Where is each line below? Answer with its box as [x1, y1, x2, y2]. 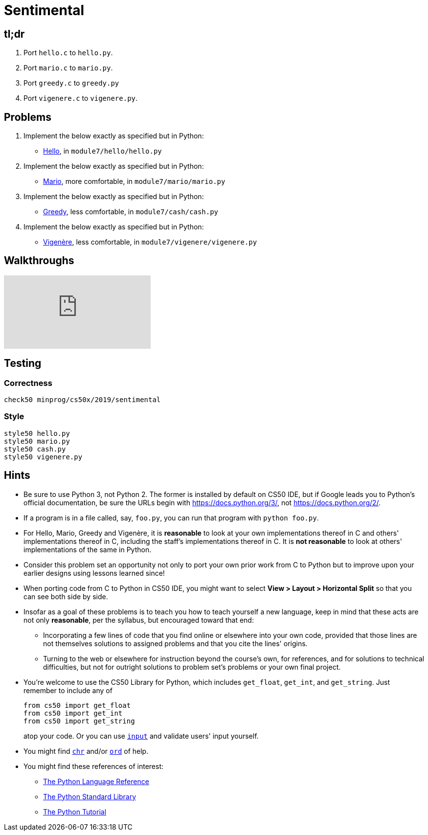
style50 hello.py [4, 429, 70, 437]
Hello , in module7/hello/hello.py [43, 147, 162, 156]
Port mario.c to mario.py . [23, 64, 113, 72]
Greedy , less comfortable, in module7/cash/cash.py [43, 207, 219, 216]
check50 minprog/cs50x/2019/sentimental [4, 396, 161, 404]
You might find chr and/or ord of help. [23, 746, 149, 755]
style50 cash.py [4, 445, 66, 453]
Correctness [4, 378, 52, 388]
